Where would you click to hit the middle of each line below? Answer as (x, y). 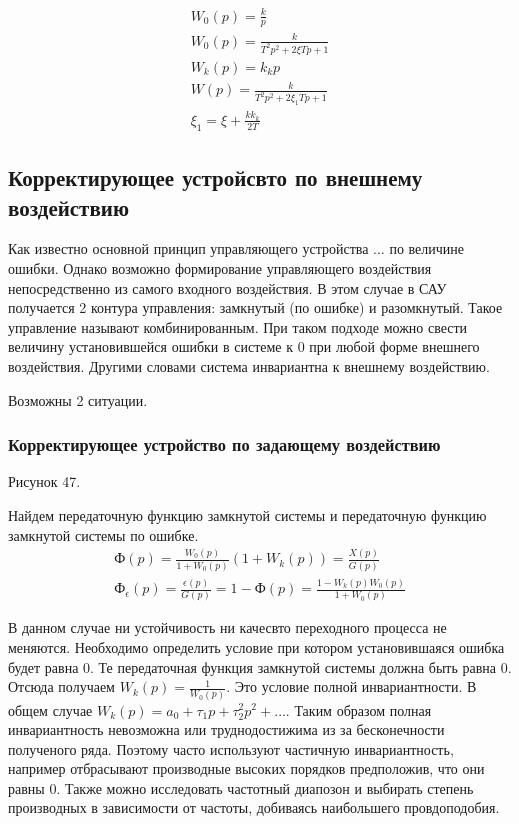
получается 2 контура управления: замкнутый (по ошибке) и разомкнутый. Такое (255, 307)
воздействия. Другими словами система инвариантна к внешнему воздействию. (249, 365)
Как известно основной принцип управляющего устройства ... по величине (236, 248)
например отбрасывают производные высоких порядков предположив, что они (246, 768)
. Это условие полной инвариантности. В (351, 686)
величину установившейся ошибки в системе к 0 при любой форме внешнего (244, 346)
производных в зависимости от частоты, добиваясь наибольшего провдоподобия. (254, 807)
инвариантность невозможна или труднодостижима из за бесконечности (226, 729)
